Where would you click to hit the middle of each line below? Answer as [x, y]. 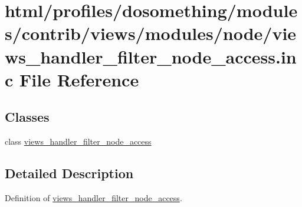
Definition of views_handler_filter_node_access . [93, 197]
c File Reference [72, 79]
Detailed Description [69, 173]
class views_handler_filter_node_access [78, 141]
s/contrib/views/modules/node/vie [151, 33]
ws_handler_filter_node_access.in [151, 56]
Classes [27, 117]
